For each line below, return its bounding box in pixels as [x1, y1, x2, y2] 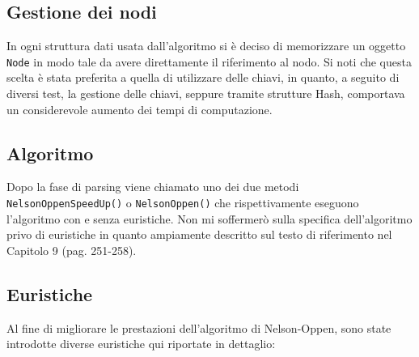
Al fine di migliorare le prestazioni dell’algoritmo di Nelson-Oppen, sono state [6, 319, 391, 336]
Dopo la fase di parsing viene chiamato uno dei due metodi [6, 178, 299, 195]
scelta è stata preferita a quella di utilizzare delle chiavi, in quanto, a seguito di [6, 69, 400, 86]
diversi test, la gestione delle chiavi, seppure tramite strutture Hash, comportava [6, 85, 405, 102]
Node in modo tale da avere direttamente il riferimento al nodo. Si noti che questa [6, 53, 412, 70]
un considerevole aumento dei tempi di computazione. [6, 100, 273, 117]
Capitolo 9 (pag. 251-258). [6, 241, 137, 258]
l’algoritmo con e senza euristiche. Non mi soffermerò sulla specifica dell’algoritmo [6, 210, 413, 227]
